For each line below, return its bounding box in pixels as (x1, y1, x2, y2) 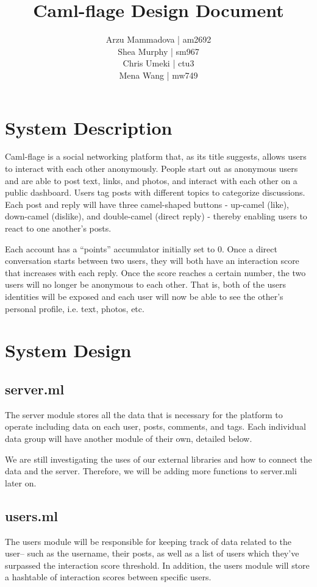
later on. (5, 476, 37, 489)
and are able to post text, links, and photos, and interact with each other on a (5, 174, 297, 187)
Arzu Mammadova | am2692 (105, 33, 212, 46)
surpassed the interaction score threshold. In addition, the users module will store (5, 558, 310, 571)
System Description (5, 115, 173, 140)
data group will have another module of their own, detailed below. (5, 432, 252, 444)
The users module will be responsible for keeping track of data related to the (5, 535, 291, 547)
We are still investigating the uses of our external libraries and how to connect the (5, 452, 312, 465)
